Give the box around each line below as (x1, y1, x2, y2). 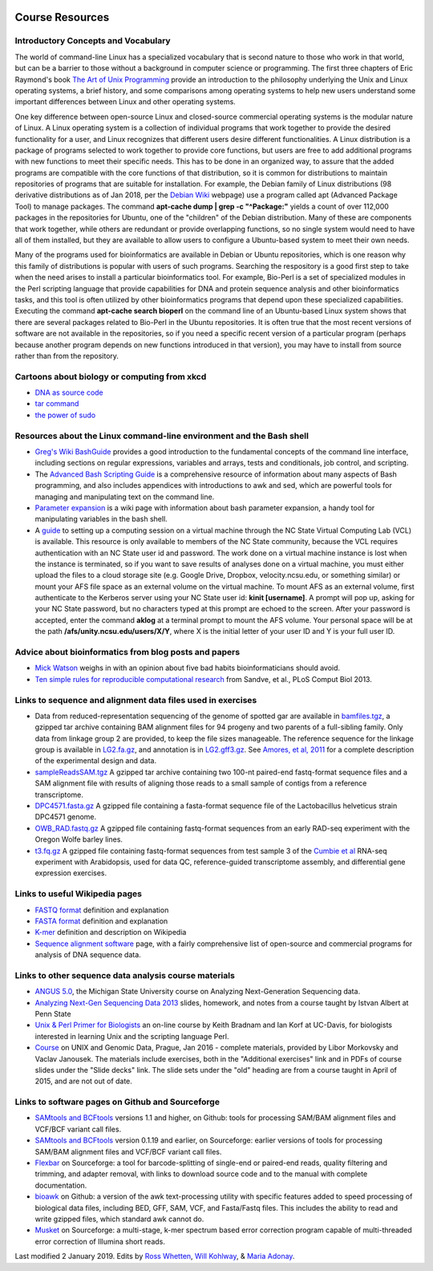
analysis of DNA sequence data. (34, 950, 142, 960)
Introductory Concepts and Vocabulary (14, 35, 172, 47)
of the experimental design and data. (34, 756, 156, 765)
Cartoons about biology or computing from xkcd (14, 371, 207, 382)
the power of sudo (34, 410, 96, 420)
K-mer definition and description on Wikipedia (34, 928, 187, 937)
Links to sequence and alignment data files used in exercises (14, 694, 257, 705)
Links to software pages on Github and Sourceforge (14, 1096, 221, 1107)
